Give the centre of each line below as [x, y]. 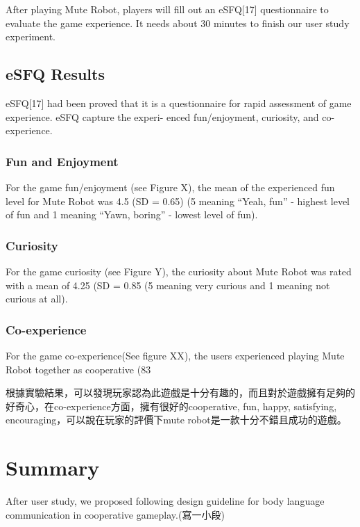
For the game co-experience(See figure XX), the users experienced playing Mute [175, 355]
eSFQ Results [55, 74]
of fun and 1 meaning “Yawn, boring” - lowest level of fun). [132, 214]
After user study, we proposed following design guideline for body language [165, 501]
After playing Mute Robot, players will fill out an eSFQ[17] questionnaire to [167, 9]
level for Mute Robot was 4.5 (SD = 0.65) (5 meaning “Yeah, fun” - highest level [178, 201]
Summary [53, 468]
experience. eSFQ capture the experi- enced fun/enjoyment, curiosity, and [162, 116]
